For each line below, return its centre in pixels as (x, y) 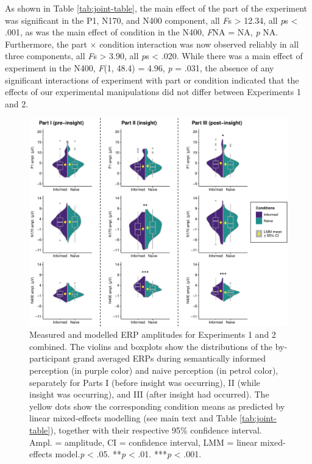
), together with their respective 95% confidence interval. (156, 430)
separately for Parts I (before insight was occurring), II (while (145, 382)
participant (50, 358)
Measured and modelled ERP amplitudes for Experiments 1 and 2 (153, 334)
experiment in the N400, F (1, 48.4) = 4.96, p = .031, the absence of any (140, 67)
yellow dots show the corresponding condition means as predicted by (157, 406)
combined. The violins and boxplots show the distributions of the (151, 346)
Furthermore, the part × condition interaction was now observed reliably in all (152, 44)
